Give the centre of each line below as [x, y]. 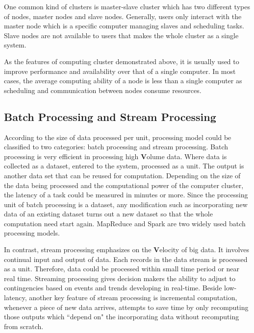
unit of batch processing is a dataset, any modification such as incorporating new [126, 204]
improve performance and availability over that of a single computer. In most [120, 71]
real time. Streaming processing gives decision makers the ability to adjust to [120, 278]
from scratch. [24, 326]
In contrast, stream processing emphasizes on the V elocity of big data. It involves [127, 250]
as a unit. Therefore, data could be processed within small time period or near [122, 269]
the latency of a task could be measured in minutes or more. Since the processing [126, 195]
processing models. [32, 233]
